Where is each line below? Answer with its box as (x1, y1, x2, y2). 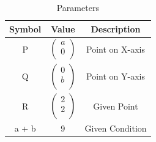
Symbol (9, 22, 42, 35)
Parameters (56, 1, 99, 13)
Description (91, 22, 141, 35)
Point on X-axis (86, 43, 145, 56)
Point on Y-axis (86, 70, 145, 83)
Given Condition (84, 122, 147, 135)
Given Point (93, 99, 138, 112)
